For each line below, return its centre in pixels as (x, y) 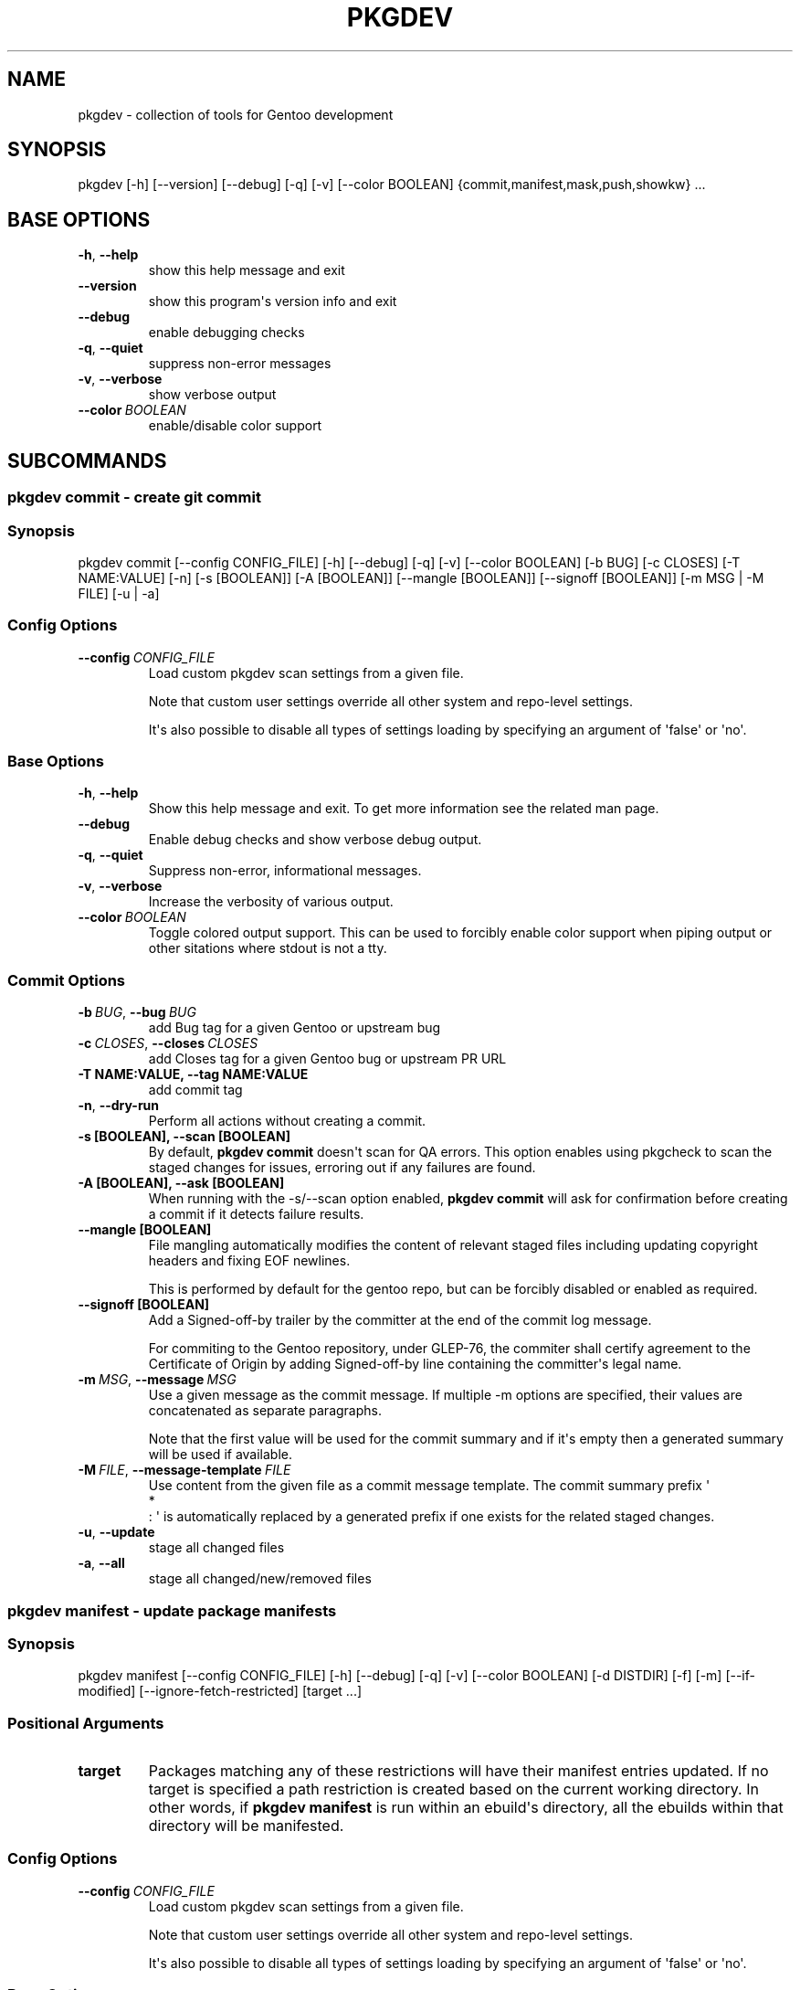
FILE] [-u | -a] (119, 593)
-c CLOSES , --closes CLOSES (168, 1043)
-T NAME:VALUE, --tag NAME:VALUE (193, 1074)
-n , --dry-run (119, 1106)
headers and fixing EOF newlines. (249, 1261)
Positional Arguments (86, 1723)
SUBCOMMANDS (87, 460)
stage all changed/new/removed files (260, 1579)
